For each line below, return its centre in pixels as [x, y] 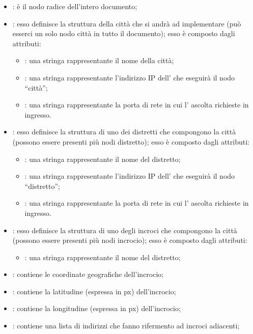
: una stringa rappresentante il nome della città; [99, 60]
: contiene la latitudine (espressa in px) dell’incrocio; [94, 291]
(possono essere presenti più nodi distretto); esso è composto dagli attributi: [131, 141]
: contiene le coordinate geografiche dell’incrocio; [88, 274]
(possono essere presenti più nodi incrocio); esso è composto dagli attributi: [130, 240]
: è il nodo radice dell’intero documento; [75, 6]
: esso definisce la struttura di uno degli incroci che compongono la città [125, 230]
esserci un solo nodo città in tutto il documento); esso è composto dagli [124, 33]
